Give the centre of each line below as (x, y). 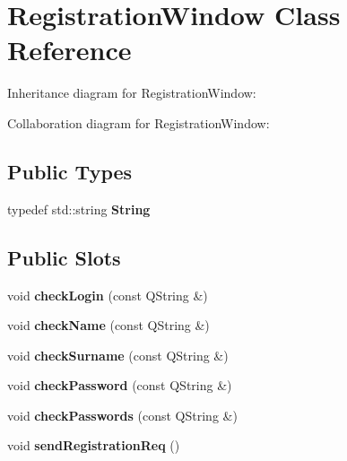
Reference (69, 50)
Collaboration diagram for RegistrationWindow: (139, 122)
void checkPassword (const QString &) (120, 385)
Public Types (70, 171)
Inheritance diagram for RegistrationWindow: (132, 93)
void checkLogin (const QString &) (108, 295)
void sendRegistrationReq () (94, 445)
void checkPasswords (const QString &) (122, 415)
